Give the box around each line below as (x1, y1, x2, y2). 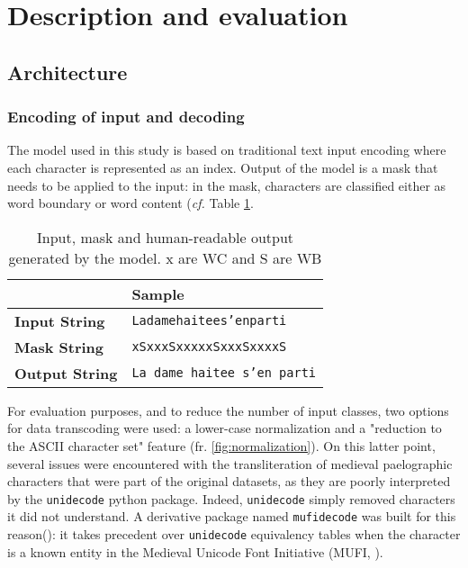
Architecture (7, 58, 128, 86)
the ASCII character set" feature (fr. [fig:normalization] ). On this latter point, (7, 436, 436, 455)
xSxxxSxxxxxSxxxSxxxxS (131, 339, 287, 355)
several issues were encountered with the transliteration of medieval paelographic (7, 454, 453, 473)
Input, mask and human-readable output (36, 226, 294, 248)
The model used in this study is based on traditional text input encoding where (7, 140, 446, 159)
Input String (14, 310, 105, 331)
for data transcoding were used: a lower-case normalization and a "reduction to (7, 419, 442, 437)
